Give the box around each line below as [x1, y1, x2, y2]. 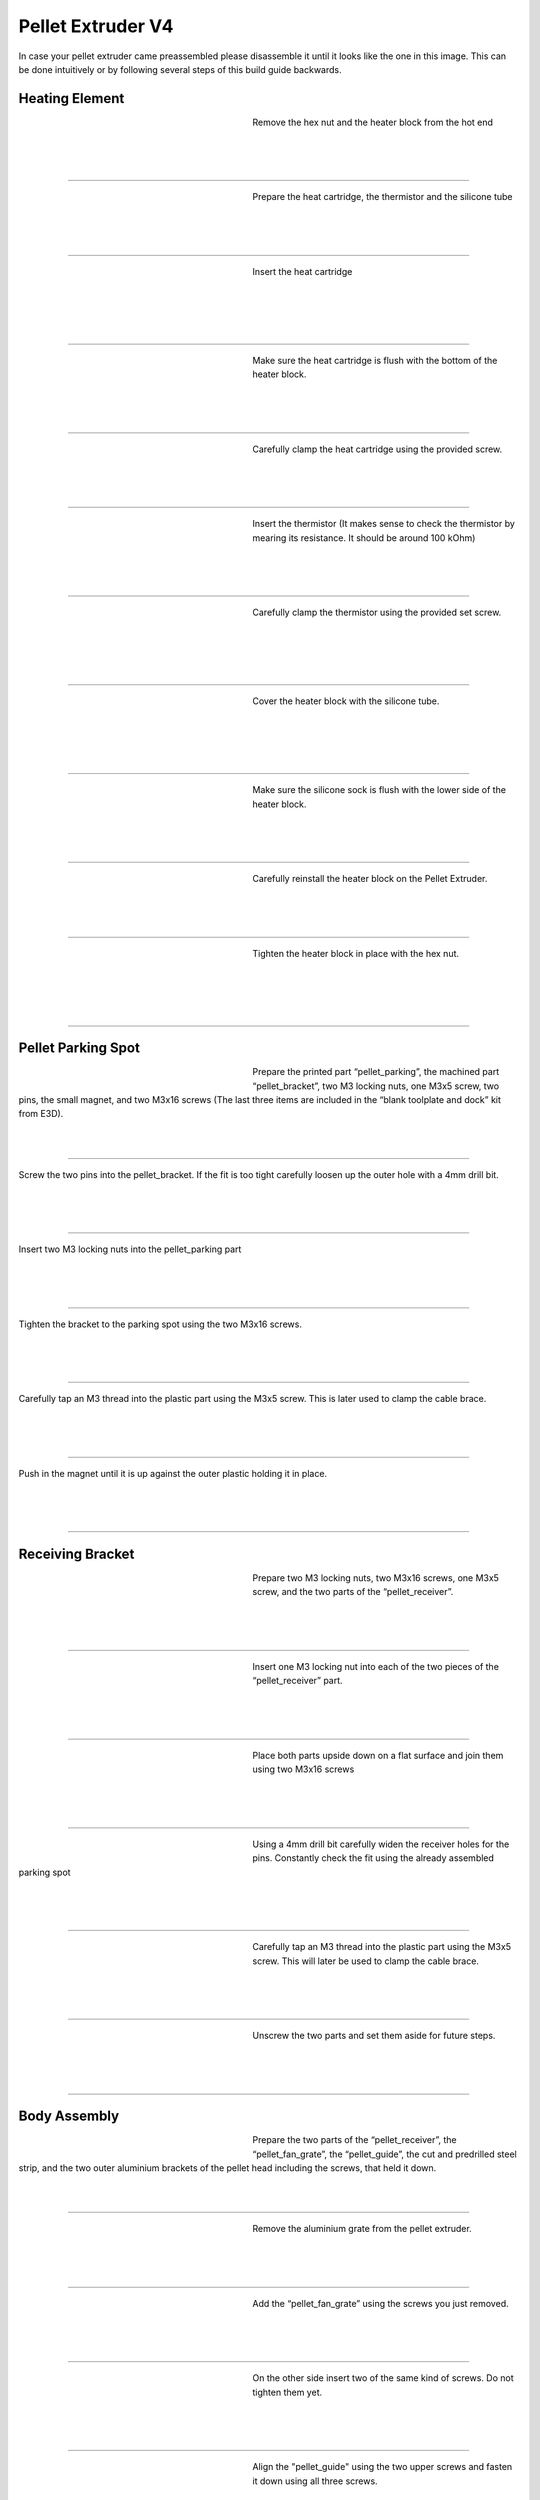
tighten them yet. [252, 2386, 323, 2398]
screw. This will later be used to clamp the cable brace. [252, 1955, 480, 1967]
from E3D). [18, 1108, 64, 1120]
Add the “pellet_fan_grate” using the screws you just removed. [252, 2297, 509, 2309]
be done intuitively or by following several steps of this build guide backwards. [18, 63, 342, 75]
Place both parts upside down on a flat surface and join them [252, 1749, 504, 1761]
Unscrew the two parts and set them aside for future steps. [252, 2030, 496, 2042]
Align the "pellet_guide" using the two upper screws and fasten [252, 2461, 513, 2473]
